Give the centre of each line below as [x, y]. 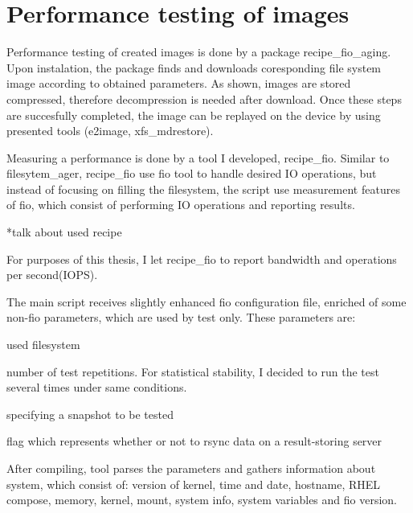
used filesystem [43, 345]
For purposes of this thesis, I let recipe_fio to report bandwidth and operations [202, 259]
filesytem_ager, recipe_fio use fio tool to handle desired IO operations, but [192, 173]
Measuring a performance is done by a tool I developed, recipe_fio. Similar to [198, 157]
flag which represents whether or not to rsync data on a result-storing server [194, 441]
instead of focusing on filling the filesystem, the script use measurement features [203, 189]
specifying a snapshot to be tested [90, 414]
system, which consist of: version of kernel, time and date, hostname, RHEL [194, 484]
